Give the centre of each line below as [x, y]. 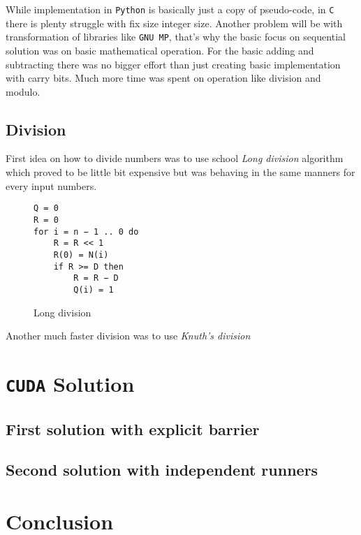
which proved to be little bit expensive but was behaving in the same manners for [180, 172]
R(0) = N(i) [81, 255]
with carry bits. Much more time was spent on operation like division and [163, 78]
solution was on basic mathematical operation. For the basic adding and [160, 50]
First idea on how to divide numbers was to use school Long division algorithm [175, 158]
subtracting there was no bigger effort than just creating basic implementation [173, 64]
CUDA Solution [70, 383]
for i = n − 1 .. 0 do [86, 232]
